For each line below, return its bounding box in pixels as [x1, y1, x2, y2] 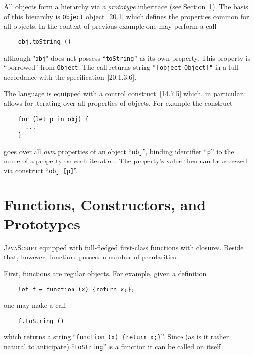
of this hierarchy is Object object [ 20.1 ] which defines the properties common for [4, 11, 249, 21]
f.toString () [18, 317, 64, 324]
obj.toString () [18, 38, 72, 45]
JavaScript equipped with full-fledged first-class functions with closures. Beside [4, 242, 244, 252]
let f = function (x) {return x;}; [18, 286, 135, 293]
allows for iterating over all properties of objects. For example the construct [4, 98, 233, 108]
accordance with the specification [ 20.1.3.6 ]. [4, 71, 137, 82]
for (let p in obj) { [18, 115, 89, 123]
